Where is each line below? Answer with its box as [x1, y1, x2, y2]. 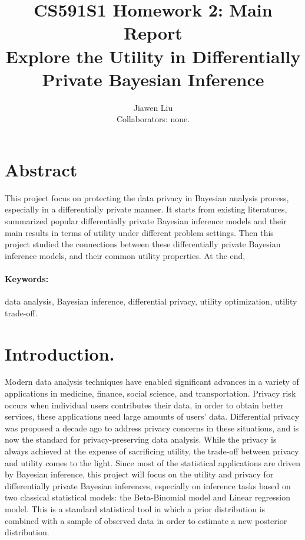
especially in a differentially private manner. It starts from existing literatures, [5, 203, 287, 215]
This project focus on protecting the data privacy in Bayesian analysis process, [5, 191, 289, 204]
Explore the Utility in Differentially [5, 44, 301, 68]
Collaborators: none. [116, 113, 190, 125]
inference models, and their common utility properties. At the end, [5, 249, 246, 261]
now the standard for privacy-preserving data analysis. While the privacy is [5, 433, 277, 446]
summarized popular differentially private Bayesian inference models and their [5, 215, 287, 227]
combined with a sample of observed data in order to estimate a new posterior [5, 514, 287, 526]
